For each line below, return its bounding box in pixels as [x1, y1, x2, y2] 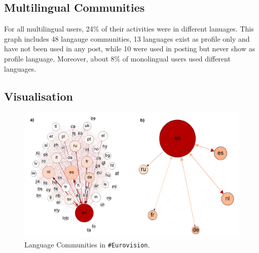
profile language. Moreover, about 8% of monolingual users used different [4, 53, 231, 64]
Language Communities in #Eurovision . [24, 239, 150, 249]
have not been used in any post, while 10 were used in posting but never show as [4, 43, 255, 54]
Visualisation [4, 88, 73, 104]
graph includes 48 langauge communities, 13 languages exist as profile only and [4, 33, 250, 44]
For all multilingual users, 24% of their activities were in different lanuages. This [4, 23, 254, 34]
